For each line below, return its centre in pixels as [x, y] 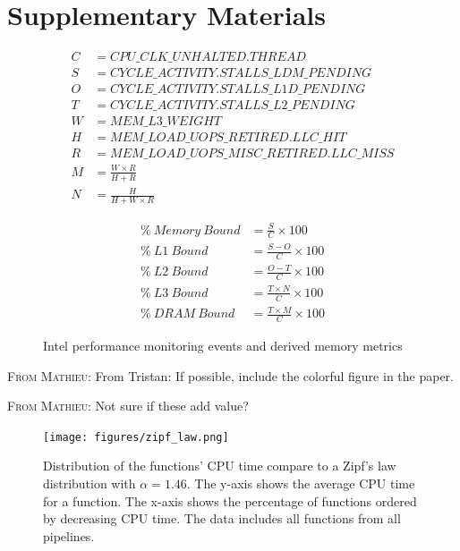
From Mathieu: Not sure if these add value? [128, 406]
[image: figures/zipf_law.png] [136, 437]
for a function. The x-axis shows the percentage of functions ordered [230, 500]
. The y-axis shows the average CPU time [301, 483]
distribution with [89, 483]
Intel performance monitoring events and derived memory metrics [223, 345]
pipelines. [69, 535]
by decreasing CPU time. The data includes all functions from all [222, 518]
